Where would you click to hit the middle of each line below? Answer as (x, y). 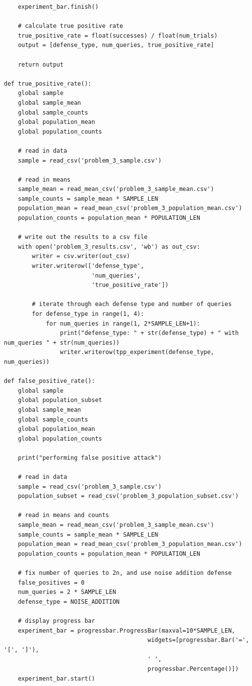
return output (41, 64)
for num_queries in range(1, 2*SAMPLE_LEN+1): (123, 323)
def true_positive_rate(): (48, 83)
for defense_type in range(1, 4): (88, 314)
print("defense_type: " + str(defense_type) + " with (149, 333)
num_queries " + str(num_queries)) (62, 343)
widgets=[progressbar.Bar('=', (198, 640)
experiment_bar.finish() (58, 7)
